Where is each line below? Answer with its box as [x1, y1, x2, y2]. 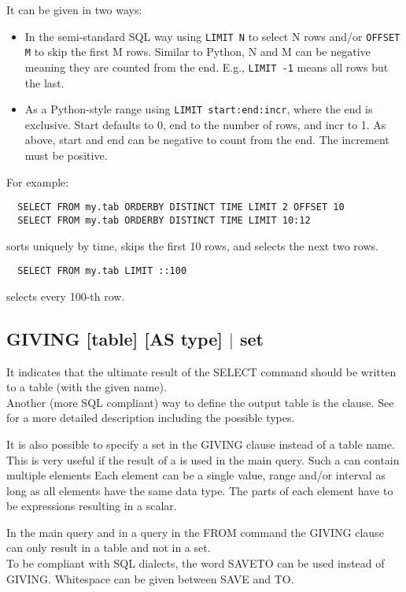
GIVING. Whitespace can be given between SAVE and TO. [6, 570, 294, 586]
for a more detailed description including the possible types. [6, 409, 295, 426]
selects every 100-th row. [6, 287, 125, 304]
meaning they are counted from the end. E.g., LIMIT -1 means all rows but [24, 58, 389, 75]
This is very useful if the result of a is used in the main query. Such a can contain [6, 451, 400, 468]
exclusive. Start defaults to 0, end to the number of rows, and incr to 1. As [24, 116, 386, 132]
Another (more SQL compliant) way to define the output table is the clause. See [6, 394, 394, 410]
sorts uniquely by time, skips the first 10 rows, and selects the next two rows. [6, 237, 378, 253]
